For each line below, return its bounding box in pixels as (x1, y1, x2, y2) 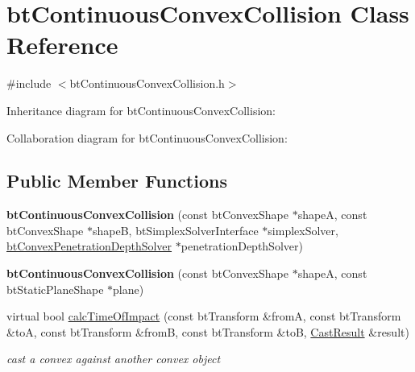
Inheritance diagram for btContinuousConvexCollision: (6, 101, 276, 118)
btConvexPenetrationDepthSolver (6, 238, 172, 254)
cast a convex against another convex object (6, 350, 221, 367)
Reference (6, 28, 118, 61)
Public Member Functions (6, 168, 227, 193)
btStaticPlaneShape (6, 280, 104, 297)
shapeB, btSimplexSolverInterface (92, 221, 259, 238)
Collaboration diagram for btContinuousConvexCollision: (6, 129, 288, 146)
